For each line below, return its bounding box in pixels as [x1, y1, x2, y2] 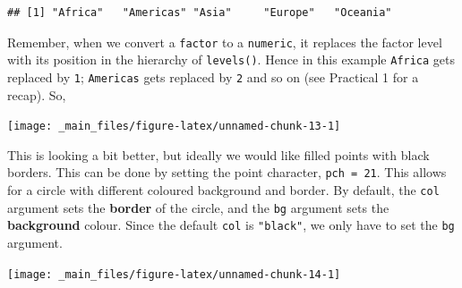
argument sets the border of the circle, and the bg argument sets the [7, 198, 389, 216]
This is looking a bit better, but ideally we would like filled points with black [7, 145, 430, 164]
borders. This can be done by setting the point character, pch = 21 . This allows [7, 163, 447, 182]
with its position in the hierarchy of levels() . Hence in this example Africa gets [7, 50, 456, 69]
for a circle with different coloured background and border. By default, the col [7, 181, 440, 199]
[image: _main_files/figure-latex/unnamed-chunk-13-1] [7, 120, 341, 133]
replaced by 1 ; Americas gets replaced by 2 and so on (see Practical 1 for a [7, 67, 419, 86]
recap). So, [7, 85, 66, 104]
